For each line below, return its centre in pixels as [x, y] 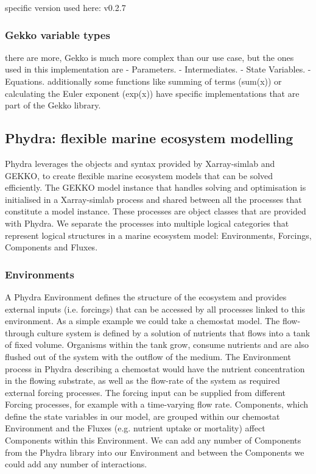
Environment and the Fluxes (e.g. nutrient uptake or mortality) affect [135, 428]
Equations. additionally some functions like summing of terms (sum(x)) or [143, 81]
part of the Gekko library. [53, 105]
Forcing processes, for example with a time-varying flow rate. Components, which [157, 404]
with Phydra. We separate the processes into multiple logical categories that [147, 223]
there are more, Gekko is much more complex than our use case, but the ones [149, 57]
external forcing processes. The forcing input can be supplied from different [146, 392]
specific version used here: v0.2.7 [65, 7]
